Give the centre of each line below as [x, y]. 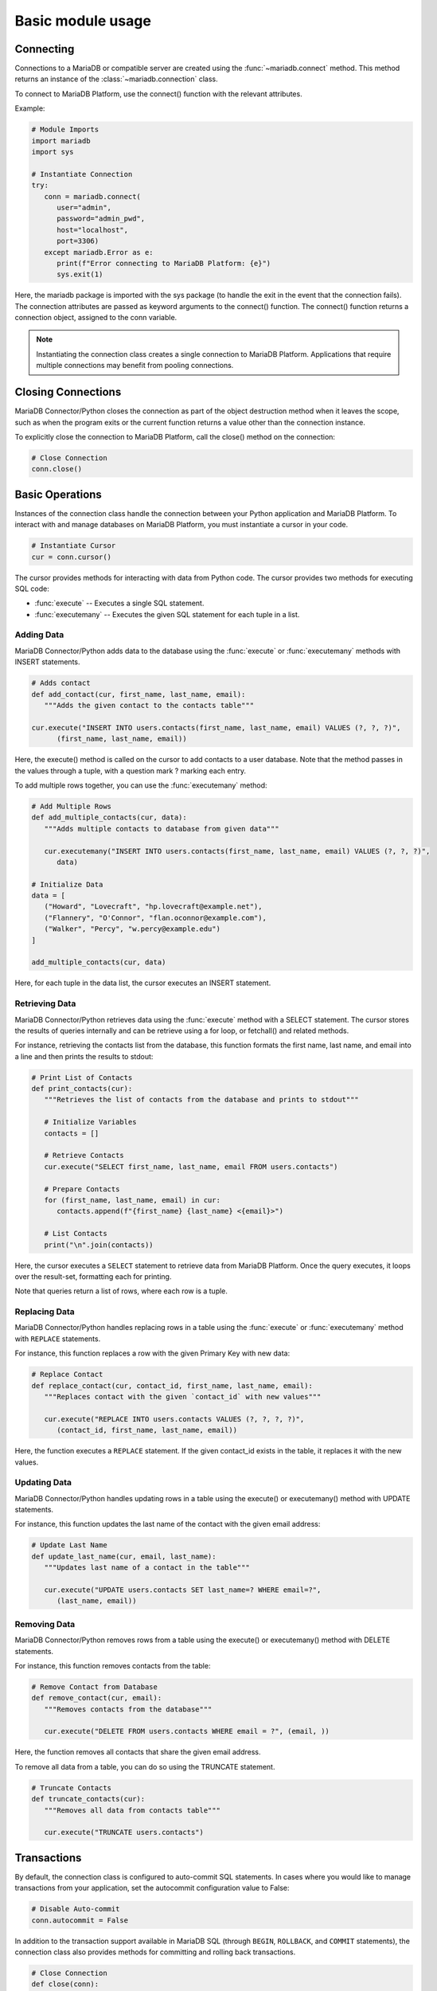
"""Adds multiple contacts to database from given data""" [162, 829]
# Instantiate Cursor [74, 546]
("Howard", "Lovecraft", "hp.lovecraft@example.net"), [153, 907]
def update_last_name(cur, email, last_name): [124, 1556]
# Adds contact [61, 683]
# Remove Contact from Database [95, 1687]
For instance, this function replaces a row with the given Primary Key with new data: [152, 1353]
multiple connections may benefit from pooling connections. [135, 366]
